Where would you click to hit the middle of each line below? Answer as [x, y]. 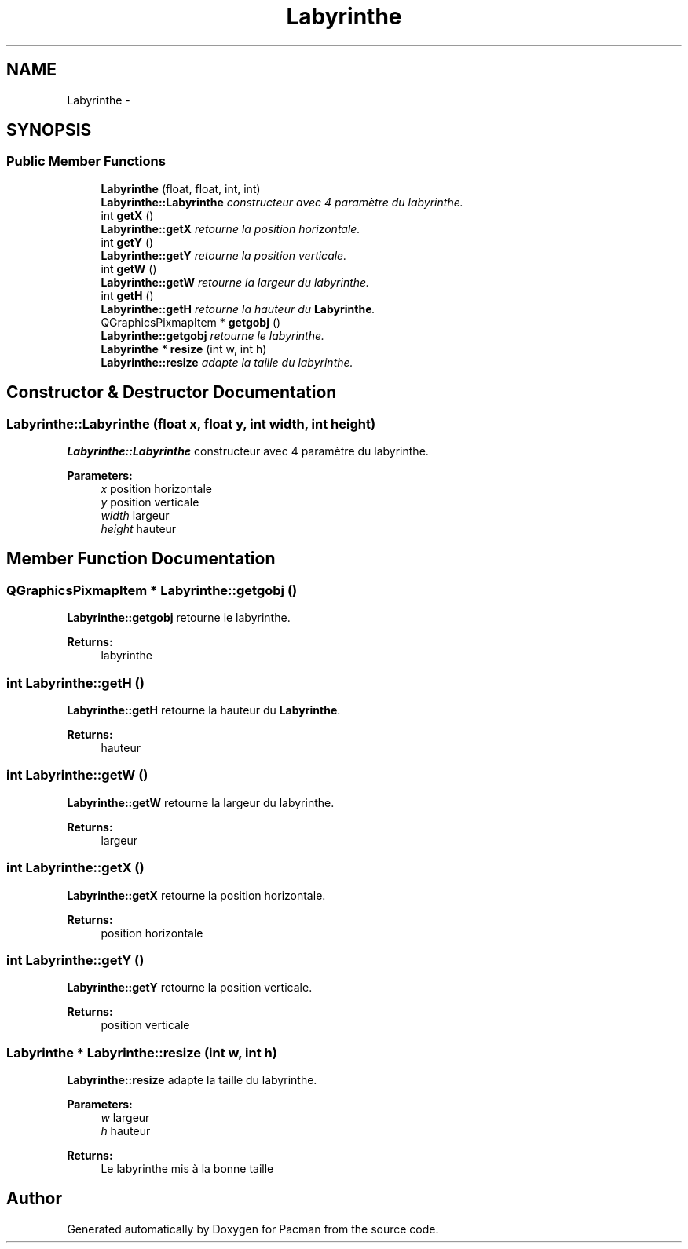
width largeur [135, 516]
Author [34, 1199]
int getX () [127, 215]
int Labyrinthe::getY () [75, 960]
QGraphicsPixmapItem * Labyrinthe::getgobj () [152, 590]
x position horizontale [157, 489]
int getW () [129, 268]
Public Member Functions [86, 161]
